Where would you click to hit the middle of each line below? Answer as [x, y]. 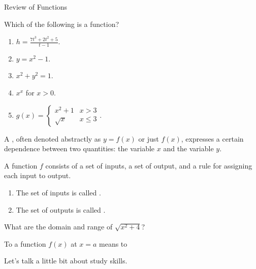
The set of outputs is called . [61, 209]
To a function [25, 243]
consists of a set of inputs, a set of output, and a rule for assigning [149, 165]
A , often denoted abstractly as [53, 138]
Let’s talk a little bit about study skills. [66, 261]
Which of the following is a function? [62, 24]
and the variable [188, 148]
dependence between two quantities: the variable [79, 148]
